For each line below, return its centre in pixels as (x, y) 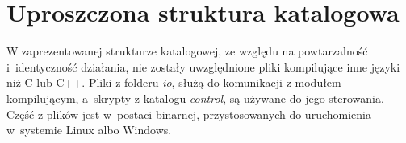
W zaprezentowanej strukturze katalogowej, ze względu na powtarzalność (187, 51)
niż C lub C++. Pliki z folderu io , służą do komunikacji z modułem (174, 82)
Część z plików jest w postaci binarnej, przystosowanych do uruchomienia (189, 114)
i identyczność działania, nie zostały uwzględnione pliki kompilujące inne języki (203, 66)
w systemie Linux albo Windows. (89, 130)
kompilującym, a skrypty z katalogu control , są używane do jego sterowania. (195, 98)
